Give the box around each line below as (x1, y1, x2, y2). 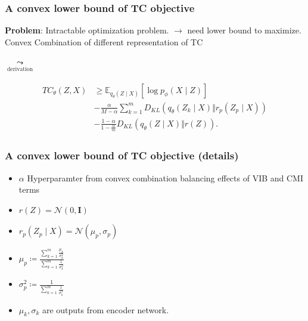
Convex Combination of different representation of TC (5, 35, 203, 48)
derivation (7, 66, 33, 73)
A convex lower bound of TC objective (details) (5, 148, 239, 163)
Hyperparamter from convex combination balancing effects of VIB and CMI (27, 171, 304, 184)
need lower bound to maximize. (187, 24, 301, 36)
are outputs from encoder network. (42, 303, 169, 316)
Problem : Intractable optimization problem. (5, 24, 169, 36)
